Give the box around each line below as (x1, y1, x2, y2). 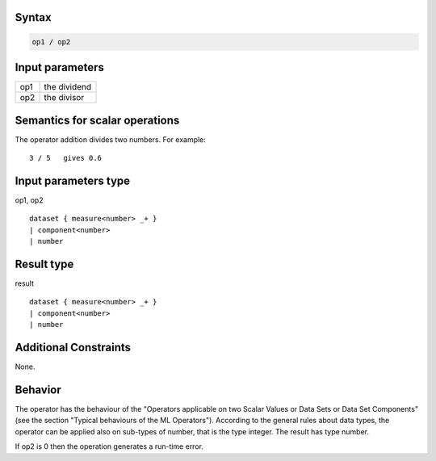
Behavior (15, 383, 62, 396)
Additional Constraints (15, 340, 132, 354)
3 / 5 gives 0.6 (29, 153, 103, 163)
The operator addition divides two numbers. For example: (15, 134, 206, 145)
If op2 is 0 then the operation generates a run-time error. (15, 442, 203, 451)
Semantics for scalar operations (15, 113, 180, 127)
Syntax (15, 10, 52, 24)
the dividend (44, 82, 92, 93)
